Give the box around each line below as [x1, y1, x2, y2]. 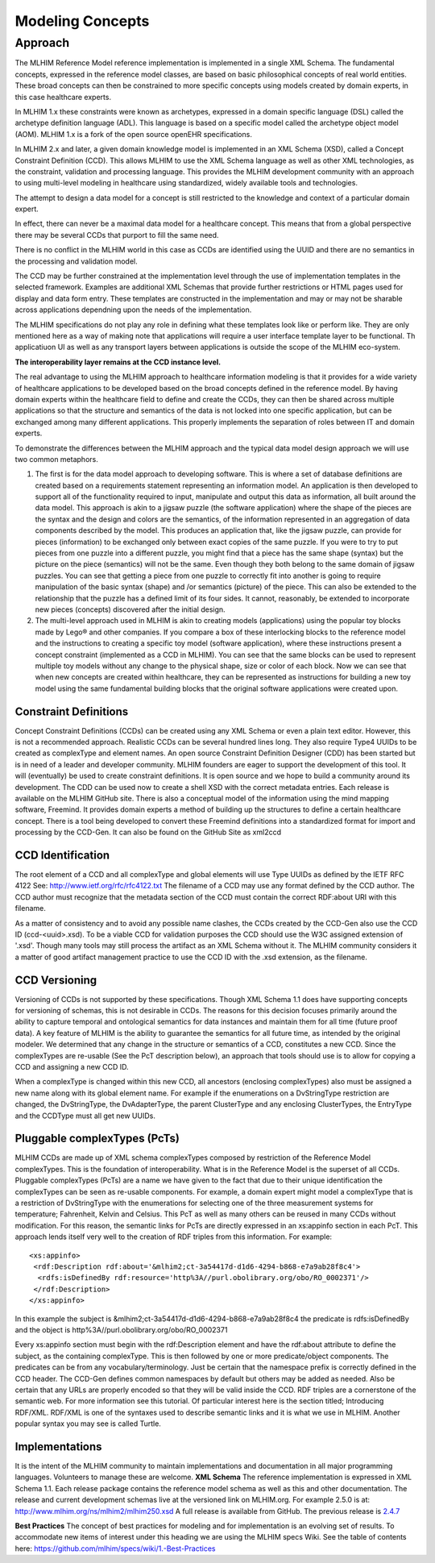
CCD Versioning [14, 973, 97, 987]
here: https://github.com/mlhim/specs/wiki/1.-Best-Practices [14, 1544, 216, 1553]
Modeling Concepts [14, 12, 150, 30]
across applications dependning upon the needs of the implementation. [14, 305, 252, 314]
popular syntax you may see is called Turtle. [14, 1419, 161, 1428]
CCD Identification [14, 848, 110, 862]
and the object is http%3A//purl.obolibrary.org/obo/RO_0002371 [14, 1324, 228, 1334]
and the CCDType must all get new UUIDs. [14, 1111, 156, 1120]
